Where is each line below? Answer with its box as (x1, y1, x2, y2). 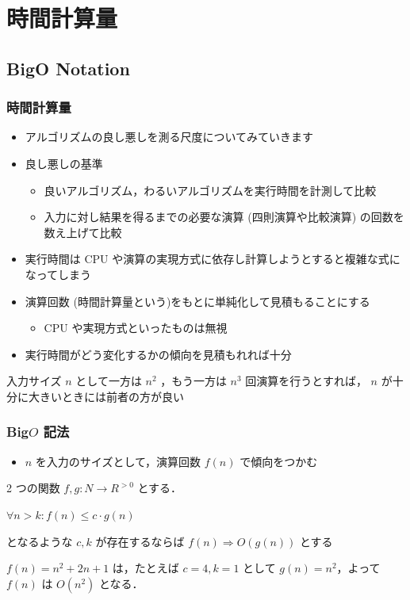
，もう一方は (160, 373, 227, 389)
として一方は (75, 373, 142, 389)
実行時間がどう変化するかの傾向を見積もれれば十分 (25, 346, 292, 362)
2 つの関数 (6, 480, 60, 496)
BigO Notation (6, 55, 130, 80)
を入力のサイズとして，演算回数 (35, 453, 201, 469)
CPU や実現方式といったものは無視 (44, 319, 228, 336)
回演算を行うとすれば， (245, 373, 367, 389)
